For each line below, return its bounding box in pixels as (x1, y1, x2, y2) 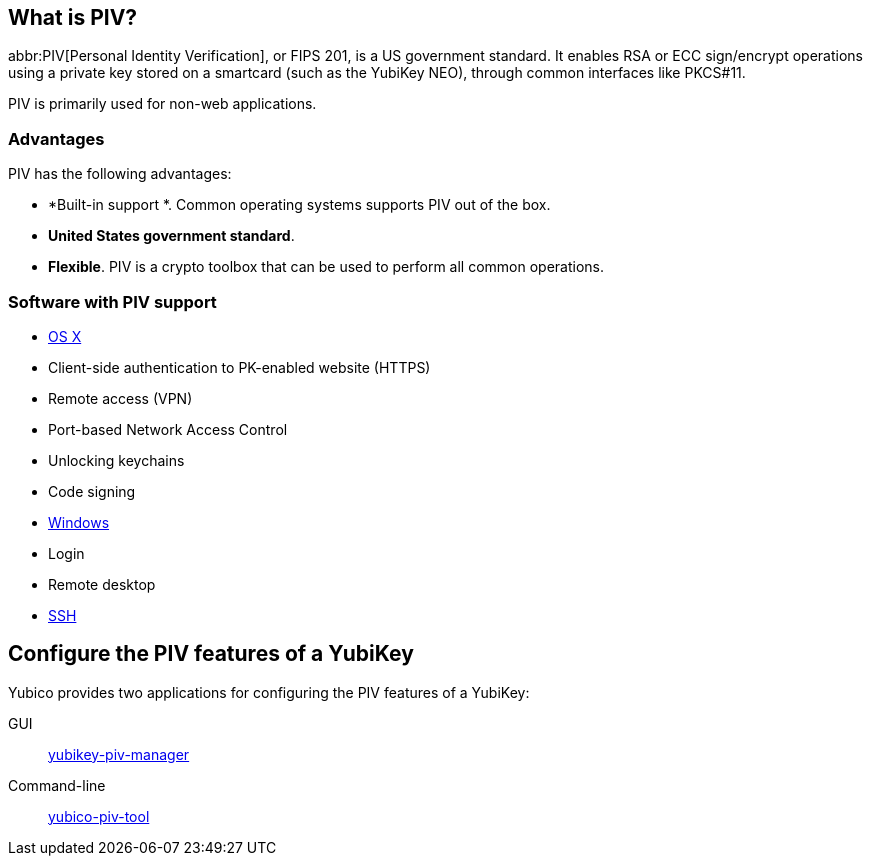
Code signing (48, 482, 136, 500)
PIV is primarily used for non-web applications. (8, 95, 317, 113)
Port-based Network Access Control (48, 420, 288, 438)
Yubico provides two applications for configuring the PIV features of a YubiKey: (8, 683, 530, 701)
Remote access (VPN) (48, 389, 193, 407)
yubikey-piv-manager (48, 745, 190, 763)
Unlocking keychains (48, 451, 185, 469)
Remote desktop (48, 575, 156, 593)
